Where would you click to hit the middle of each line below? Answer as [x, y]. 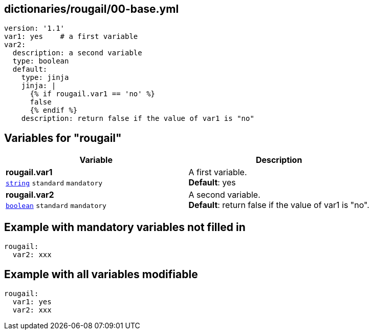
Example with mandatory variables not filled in [125, 227]
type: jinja [45, 78]
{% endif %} [54, 110]
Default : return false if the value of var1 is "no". [279, 205]
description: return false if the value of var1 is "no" [138, 119]
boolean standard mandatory [56, 206]
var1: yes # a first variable [71, 37]
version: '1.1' [35, 28]
